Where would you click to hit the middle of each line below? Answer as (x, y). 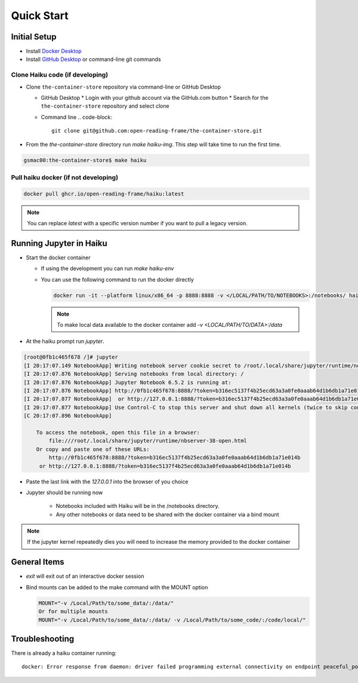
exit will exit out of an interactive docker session (85, 576)
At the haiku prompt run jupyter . (65, 341)
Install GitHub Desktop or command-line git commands (93, 59)
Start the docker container (58, 258)
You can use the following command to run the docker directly (117, 279)
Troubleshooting (43, 638)
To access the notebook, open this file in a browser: (118, 432)
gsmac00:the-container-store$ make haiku (85, 160)
